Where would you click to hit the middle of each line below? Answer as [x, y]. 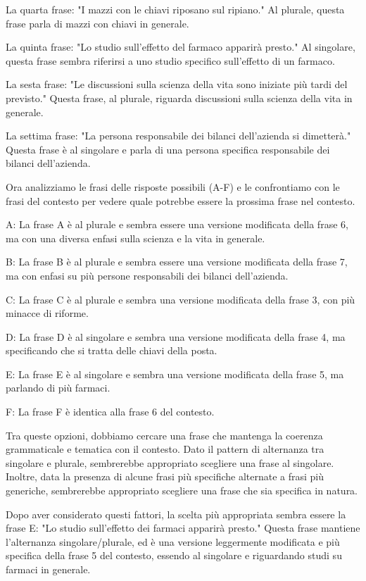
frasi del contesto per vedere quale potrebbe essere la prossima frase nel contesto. [181, 200]
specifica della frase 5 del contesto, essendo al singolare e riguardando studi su [174, 555]
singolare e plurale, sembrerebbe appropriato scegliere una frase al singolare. [170, 462]
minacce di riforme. [47, 313]
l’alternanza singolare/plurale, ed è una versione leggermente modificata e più [173, 541]
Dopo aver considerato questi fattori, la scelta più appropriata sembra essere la [176, 514]
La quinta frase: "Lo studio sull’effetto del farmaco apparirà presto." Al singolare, [181, 47]
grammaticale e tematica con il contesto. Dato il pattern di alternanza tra [165, 449]
